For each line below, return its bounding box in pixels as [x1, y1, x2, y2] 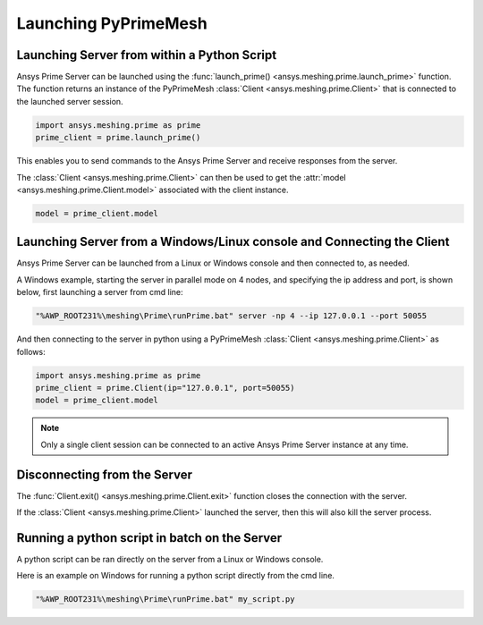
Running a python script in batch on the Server [16, 530, 283, 545]
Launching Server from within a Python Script [16, 47, 277, 63]
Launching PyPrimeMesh [16, 13, 208, 33]
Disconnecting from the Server [16, 467, 192, 482]
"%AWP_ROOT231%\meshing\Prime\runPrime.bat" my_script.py [35, 595, 295, 604]
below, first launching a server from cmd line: [16, 287, 183, 298]
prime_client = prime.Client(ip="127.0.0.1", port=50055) [35, 383, 295, 393]
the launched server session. [16, 96, 124, 106]
